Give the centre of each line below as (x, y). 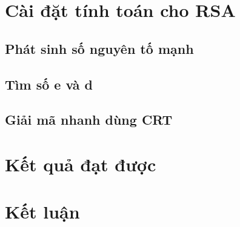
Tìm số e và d (49, 84)
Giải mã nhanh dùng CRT (89, 120)
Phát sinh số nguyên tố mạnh (99, 48)
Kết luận (42, 212)
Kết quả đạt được (81, 164)
